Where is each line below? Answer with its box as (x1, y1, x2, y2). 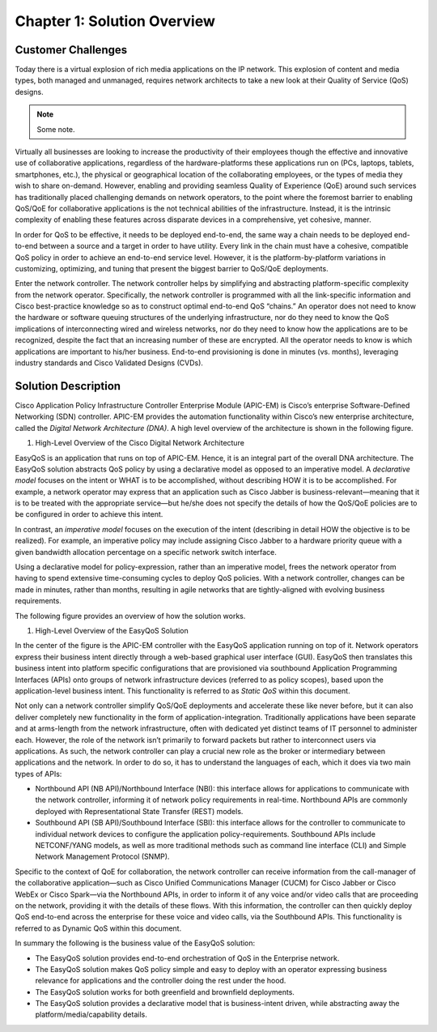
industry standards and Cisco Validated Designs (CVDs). (15, 358, 204, 368)
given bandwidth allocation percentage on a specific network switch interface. (15, 547, 277, 557)
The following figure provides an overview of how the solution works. (15, 611, 246, 620)
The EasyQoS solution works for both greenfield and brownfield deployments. (35, 987, 295, 996)
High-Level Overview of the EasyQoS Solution (35, 625, 189, 635)
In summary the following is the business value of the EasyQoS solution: (15, 938, 256, 948)
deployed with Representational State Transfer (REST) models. (35, 806, 244, 816)
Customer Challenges (15, 43, 128, 57)
